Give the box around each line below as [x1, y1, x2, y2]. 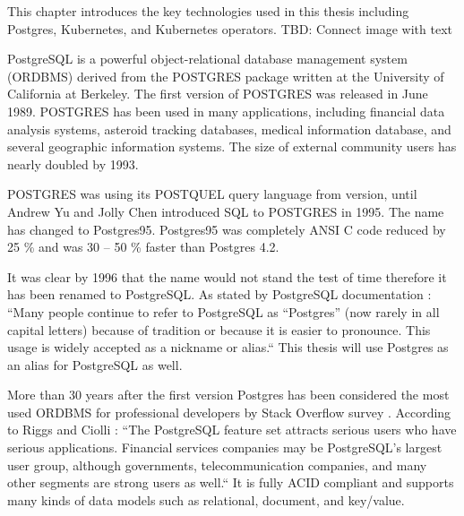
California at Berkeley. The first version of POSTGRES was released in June [7, 84, 428, 103]
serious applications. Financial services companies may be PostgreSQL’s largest [7, 438, 443, 457]
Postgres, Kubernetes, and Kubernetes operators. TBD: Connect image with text [7, 19, 452, 38]
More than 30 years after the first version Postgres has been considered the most [7, 385, 450, 404]
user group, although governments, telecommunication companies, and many [7, 455, 427, 474]
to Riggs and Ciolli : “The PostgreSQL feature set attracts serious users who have [7, 420, 457, 439]
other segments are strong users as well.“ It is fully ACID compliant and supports [7, 473, 454, 492]
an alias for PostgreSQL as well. [7, 355, 183, 374]
